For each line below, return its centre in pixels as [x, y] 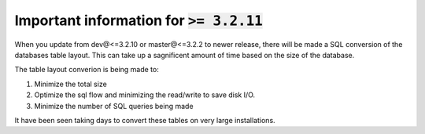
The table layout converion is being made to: [87, 70]
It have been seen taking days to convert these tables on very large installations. [145, 120]
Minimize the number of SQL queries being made [114, 106]
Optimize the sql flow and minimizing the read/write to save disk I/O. [145, 95]
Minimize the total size [71, 84]
